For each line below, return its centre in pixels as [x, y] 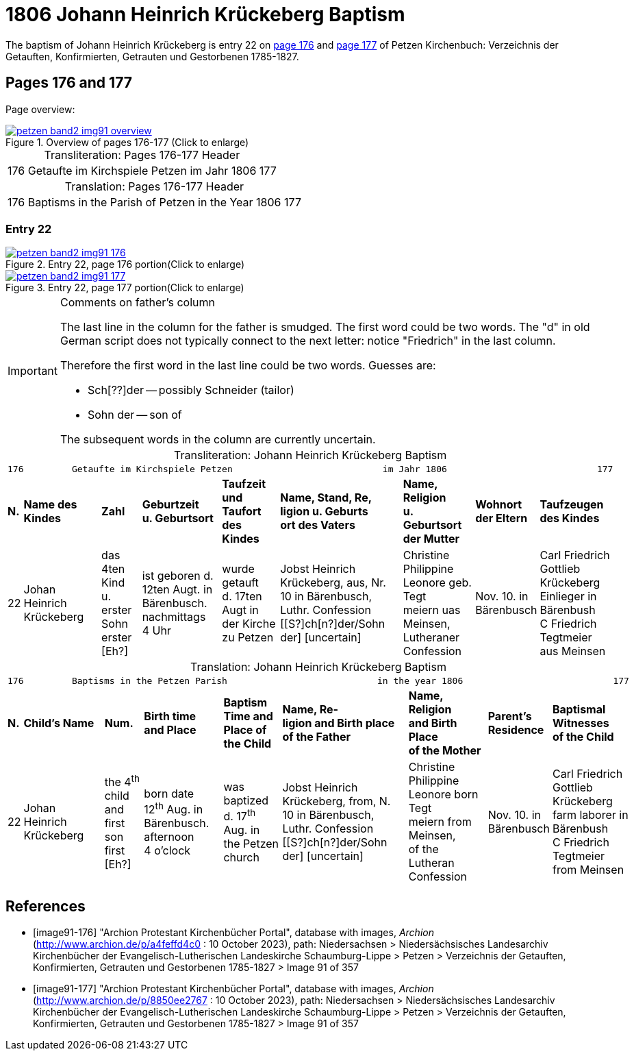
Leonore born [443, 795]
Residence [516, 730]
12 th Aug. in [174, 808]
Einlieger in [568, 597]
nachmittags [174, 617]
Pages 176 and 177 [69, 83]
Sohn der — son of [135, 415]
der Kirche [249, 624]
